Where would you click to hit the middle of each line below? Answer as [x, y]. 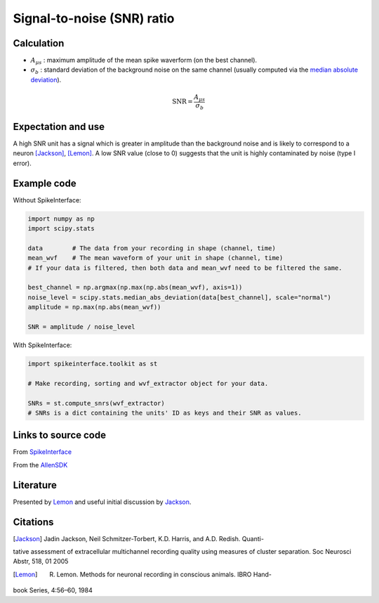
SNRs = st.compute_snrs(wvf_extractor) [96, 403]
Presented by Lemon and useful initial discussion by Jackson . [102, 502]
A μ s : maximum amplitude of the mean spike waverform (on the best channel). [144, 61]
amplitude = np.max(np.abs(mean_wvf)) [94, 307]
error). [22, 163]
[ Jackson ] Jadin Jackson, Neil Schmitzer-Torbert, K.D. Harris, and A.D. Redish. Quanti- [139, 538]
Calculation [39, 43]
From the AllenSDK [40, 465]
